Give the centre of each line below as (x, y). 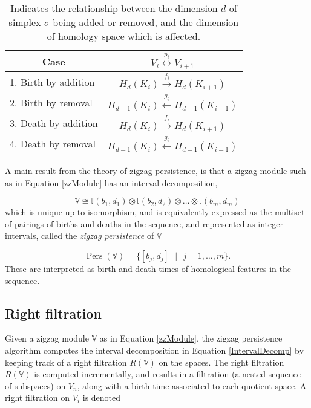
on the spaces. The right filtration (221, 362)
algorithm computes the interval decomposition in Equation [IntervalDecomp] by (154, 350)
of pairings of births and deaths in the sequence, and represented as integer (144, 223)
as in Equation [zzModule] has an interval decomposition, (111, 182)
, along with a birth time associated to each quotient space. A (192, 385)
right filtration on (38, 397)
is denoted (102, 397)
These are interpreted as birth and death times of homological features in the (148, 269)
